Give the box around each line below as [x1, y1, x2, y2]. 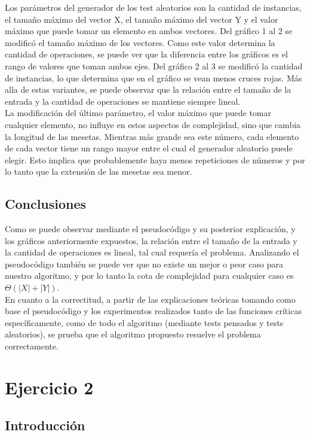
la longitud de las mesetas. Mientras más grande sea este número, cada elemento [5, 130, 299, 142]
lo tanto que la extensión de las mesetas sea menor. [5, 165, 192, 178]
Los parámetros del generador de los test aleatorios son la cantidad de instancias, [5, 1, 302, 13]
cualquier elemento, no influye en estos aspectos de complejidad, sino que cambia [5, 118, 301, 130]
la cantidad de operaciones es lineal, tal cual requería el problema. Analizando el [5, 246, 299, 258]
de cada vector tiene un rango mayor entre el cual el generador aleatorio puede [5, 142, 293, 154]
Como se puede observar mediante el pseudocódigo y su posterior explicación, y [5, 223, 296, 235]
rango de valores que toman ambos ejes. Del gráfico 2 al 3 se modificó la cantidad [5, 59, 303, 72]
